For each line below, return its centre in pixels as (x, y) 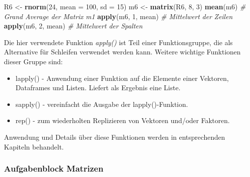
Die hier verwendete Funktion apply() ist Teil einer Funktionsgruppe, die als (118, 42)
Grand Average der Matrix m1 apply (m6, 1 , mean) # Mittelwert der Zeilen (118, 16)
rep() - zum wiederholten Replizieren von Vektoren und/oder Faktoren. (123, 120)
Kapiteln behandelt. (34, 146)
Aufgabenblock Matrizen (54, 168)
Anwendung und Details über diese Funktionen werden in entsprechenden (114, 137)
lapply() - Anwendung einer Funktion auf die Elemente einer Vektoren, (122, 78)
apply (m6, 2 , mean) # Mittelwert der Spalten (73, 26)
